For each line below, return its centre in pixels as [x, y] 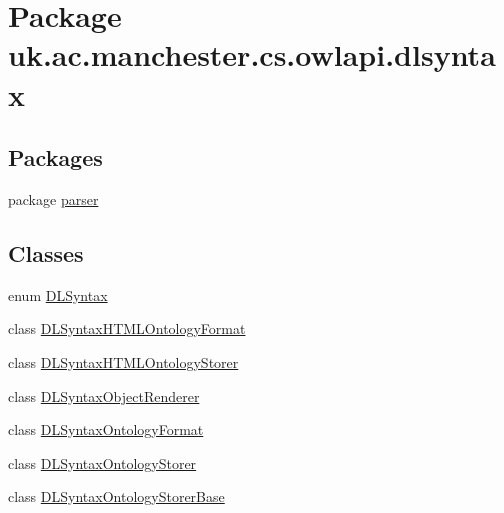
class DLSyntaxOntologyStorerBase [116, 496]
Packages [55, 157]
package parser [53, 198]
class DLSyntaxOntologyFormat [106, 429]
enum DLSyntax [58, 294]
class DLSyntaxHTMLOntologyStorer [123, 361]
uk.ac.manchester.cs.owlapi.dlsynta [252, 54]
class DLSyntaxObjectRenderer [104, 395]
